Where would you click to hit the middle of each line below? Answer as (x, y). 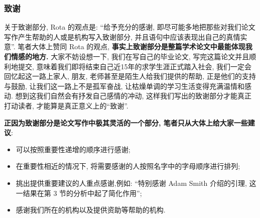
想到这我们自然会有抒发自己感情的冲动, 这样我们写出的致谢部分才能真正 (134, 96)
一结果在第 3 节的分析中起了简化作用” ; (79, 193)
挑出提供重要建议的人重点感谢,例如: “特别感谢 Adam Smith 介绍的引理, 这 (136, 183)
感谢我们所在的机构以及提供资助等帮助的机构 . (91, 210)
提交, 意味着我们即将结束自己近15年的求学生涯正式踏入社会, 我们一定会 (135, 66)
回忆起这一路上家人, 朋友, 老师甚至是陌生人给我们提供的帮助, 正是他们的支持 (130, 76)
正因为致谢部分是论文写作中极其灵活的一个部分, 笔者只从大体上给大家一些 (126, 122)
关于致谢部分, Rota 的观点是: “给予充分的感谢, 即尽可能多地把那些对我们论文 (130, 27)
